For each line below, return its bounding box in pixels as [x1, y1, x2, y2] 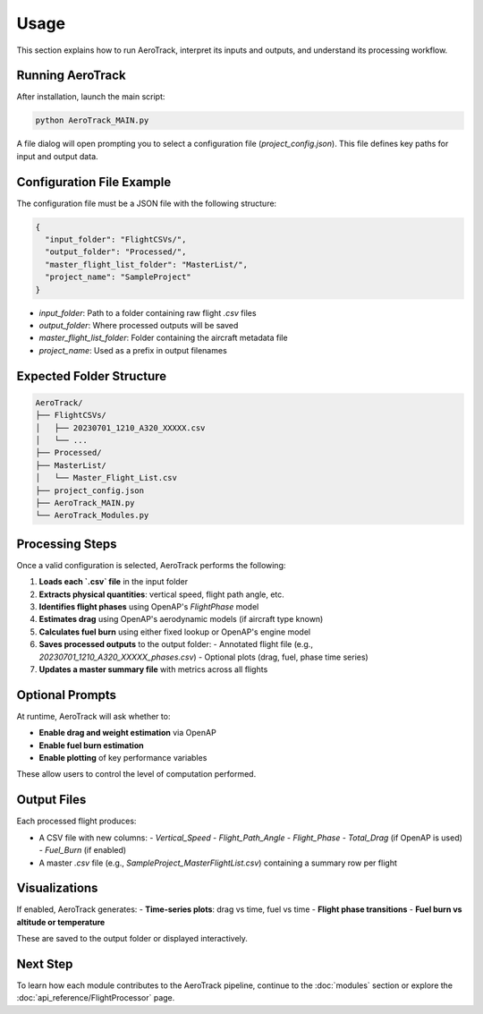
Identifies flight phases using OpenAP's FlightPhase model [38, 601, 259, 612]
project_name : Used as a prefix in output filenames [38, 345, 227, 355]
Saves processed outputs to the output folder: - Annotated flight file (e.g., [38, 639, 313, 650]
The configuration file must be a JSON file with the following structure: [16, 198, 277, 209]
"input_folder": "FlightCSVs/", [45, 234, 187, 245]
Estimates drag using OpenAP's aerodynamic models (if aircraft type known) [38, 614, 324, 625]
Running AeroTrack [16, 68, 126, 83]
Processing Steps [16, 536, 117, 551]
